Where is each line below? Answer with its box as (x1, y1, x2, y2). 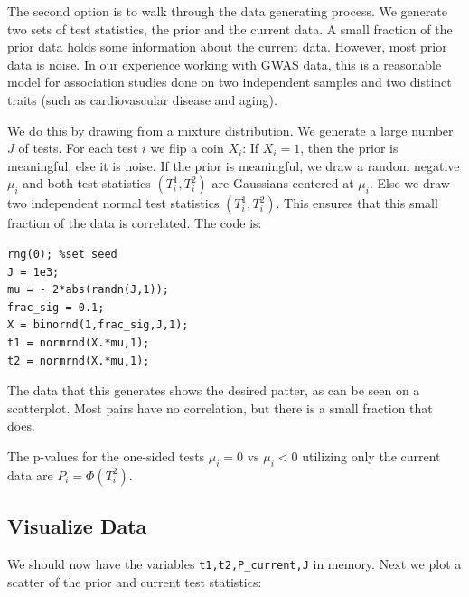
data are (7, 465, 53, 484)
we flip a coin (150, 138, 224, 157)
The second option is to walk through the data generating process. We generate (7, 2, 447, 20)
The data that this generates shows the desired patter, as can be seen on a (7, 381, 420, 400)
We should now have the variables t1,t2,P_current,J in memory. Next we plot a (7, 554, 462, 573)
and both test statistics (23, 174, 151, 193)
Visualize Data (7, 512, 147, 540)
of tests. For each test (18, 138, 138, 157)
